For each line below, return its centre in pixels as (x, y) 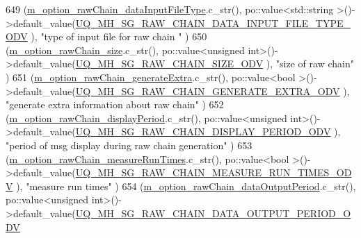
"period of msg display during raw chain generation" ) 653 (129, 145)
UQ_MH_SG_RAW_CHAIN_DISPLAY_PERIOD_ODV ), (208, 131)
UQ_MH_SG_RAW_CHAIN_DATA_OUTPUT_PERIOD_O (213, 213)
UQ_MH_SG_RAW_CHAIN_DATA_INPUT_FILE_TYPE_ (213, 23)
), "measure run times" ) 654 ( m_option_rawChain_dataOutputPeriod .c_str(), (186, 186)
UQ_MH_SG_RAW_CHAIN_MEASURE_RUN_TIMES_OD (214, 172)
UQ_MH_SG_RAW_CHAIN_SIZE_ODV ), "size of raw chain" (215, 63)
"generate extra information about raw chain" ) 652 (115, 104)
